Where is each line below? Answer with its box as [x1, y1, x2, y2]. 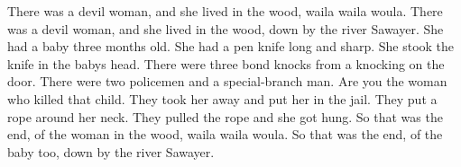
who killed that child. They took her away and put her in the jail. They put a [7, 89, 438, 108]
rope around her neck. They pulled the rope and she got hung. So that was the [7, 107, 443, 126]
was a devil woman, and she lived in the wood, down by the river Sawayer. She [7, 19, 444, 38]
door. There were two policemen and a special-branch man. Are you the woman [7, 72, 447, 91]
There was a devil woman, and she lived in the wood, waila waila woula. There [7, 2, 443, 20]
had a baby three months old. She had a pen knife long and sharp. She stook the [7, 37, 455, 56]
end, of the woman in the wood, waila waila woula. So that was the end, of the [7, 125, 443, 144]
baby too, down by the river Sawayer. [7, 142, 215, 161]
